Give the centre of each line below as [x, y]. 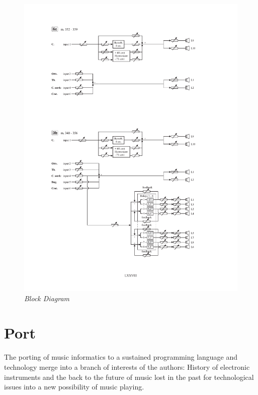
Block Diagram [47, 298]
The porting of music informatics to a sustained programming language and [121, 357]
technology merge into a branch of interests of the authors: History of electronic [127, 366]
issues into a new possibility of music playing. [74, 387]
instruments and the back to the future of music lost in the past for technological [129, 377]
